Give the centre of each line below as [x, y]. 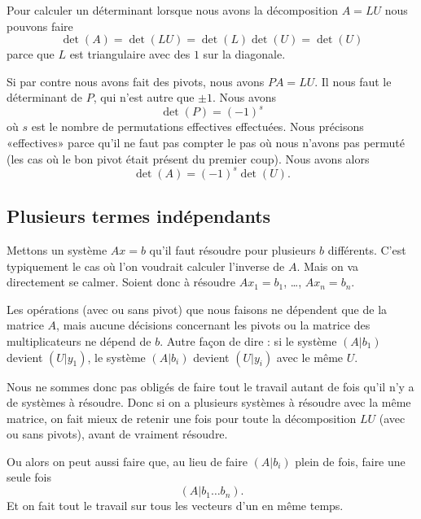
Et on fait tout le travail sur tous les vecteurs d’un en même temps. [175, 506]
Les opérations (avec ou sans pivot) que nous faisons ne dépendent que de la [197, 309]
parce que [31, 54]
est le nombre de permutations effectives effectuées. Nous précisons [197, 126]
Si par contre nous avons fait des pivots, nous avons [136, 81]
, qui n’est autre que [144, 97]
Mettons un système [57, 249]
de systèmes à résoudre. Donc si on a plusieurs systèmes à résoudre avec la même [209, 402]
